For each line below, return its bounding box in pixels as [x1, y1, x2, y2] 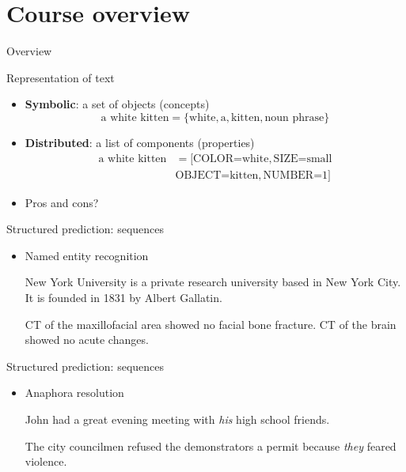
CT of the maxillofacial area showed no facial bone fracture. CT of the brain [25, 315, 397, 332]
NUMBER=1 [263, 169, 328, 181]
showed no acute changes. [25, 331, 149, 348]
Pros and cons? [25, 194, 99, 210]
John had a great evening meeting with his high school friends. [25, 410, 330, 427]
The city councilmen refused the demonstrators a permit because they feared [25, 437, 397, 454]
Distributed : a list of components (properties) [25, 134, 255, 150]
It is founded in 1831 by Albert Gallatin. [25, 289, 222, 305]
